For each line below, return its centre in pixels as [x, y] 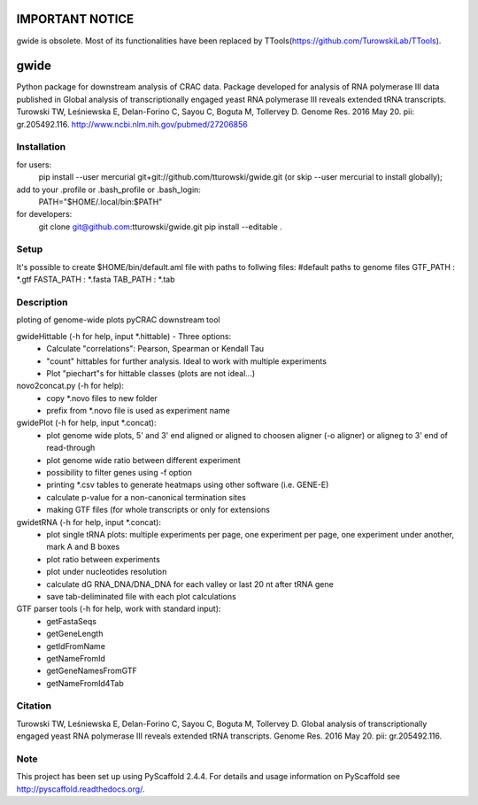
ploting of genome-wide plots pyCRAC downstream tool [118, 320]
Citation [34, 706]
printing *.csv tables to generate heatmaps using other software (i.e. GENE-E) [188, 485]
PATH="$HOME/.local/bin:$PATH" [100, 201]
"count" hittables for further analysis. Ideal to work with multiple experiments [187, 361]
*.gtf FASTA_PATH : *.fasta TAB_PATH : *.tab [96, 280]
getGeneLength [75, 634]
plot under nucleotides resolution [107, 572]
